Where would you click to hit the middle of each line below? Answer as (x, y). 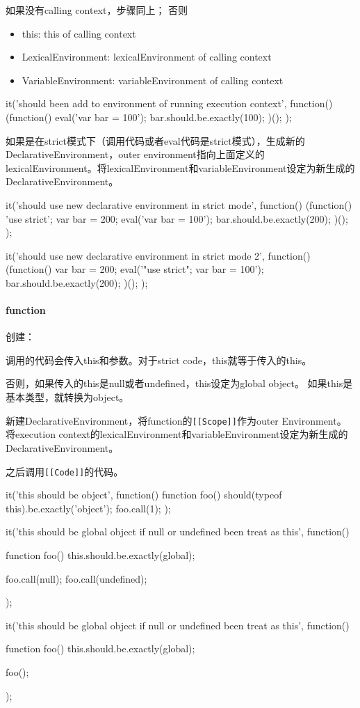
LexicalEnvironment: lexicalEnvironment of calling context (147, 57)
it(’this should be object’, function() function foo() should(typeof (144, 495)
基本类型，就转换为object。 (67, 397)
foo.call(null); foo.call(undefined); (76, 578)
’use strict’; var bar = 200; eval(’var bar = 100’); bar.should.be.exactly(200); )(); (177, 218)
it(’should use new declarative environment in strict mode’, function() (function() (179, 204)
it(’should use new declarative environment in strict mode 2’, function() (158, 255)
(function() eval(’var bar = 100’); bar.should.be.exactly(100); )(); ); (149, 117)
